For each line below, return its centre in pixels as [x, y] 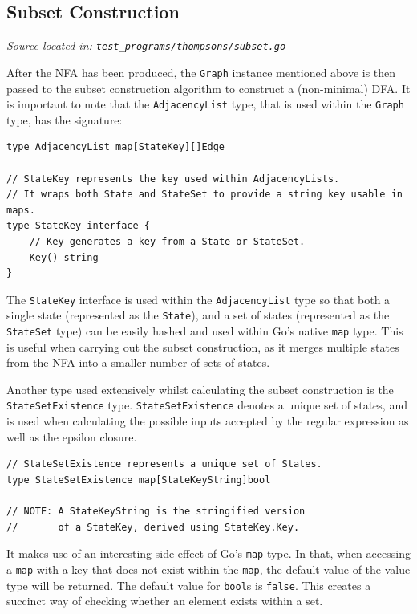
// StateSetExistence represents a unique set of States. [164, 464]
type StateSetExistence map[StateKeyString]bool [139, 480]
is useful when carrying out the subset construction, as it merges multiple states [203, 346]
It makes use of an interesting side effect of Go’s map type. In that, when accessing [208, 553]
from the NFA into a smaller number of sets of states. [138, 362]
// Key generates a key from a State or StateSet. [167, 241]
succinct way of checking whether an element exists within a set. [165, 601]
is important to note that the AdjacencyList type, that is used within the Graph [205, 104]
